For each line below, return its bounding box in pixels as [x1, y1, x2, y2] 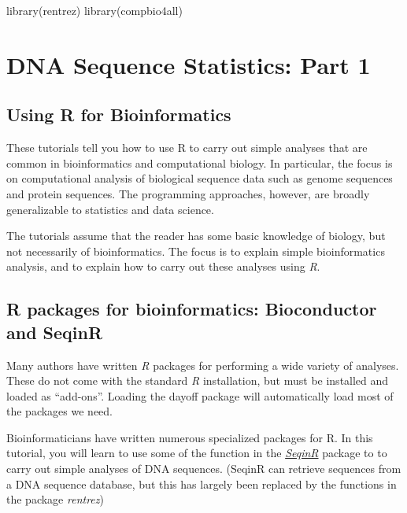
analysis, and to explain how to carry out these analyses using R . [6, 258, 320, 275]
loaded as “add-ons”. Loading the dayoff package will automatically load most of [6, 387, 394, 404]
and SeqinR [6, 319, 103, 344]
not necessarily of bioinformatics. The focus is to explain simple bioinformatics [6, 242, 385, 259]
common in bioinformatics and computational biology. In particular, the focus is [6, 154, 393, 171]
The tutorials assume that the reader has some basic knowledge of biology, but [6, 227, 386, 244]
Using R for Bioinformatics [6, 102, 231, 127]
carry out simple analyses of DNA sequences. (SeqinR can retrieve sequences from [6, 460, 401, 477]
